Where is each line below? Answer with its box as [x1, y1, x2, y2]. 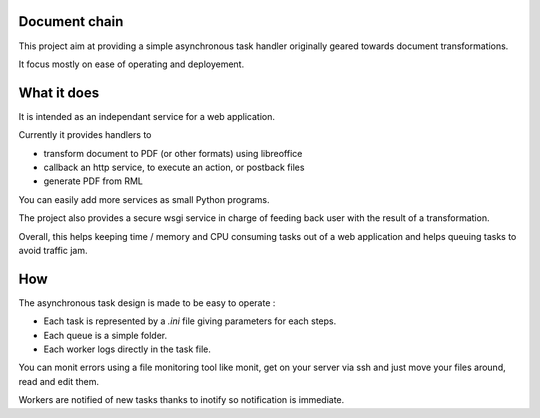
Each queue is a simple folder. [43, 329, 168, 341]
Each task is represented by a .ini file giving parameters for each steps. [43, 315, 337, 327]
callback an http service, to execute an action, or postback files [43, 161, 305, 173]
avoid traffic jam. [18, 244, 88, 256]
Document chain [18, 13, 124, 30]
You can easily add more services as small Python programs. [18, 193, 270, 205]
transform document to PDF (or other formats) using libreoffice [43, 147, 303, 159]
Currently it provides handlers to [18, 129, 152, 141]
